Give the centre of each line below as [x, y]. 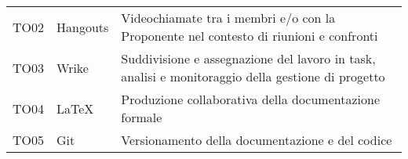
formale [142, 117]
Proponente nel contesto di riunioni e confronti [250, 36]
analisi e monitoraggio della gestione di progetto [253, 76]
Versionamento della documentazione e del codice [257, 140]
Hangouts [83, 27]
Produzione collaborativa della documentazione [251, 99]
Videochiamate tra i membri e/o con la [228, 18]
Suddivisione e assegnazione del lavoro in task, [248, 58]
